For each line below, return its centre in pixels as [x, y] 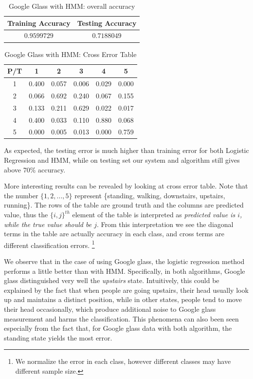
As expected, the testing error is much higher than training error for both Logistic [126, 150]
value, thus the [26, 214]
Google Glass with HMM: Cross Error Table [71, 54]
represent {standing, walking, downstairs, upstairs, [150, 195]
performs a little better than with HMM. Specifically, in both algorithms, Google [125, 271]
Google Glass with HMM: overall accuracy [72, 6]
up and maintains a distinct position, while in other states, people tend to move [123, 299]
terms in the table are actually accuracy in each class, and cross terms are [114, 234]
